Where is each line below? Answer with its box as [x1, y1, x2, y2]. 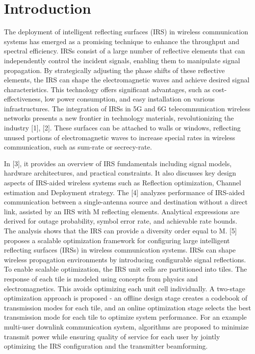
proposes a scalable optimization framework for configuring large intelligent [4, 235, 230, 245]
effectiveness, [4, 94, 43, 104]
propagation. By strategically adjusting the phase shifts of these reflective [4, 65, 225, 75]
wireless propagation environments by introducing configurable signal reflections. [4, 254, 246, 264]
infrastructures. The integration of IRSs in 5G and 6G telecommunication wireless [4, 103, 251, 113]
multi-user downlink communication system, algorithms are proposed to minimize [4, 321, 249, 331]
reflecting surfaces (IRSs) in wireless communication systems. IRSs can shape [4, 245, 236, 255]
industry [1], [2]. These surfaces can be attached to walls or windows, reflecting [4, 123, 241, 133]
